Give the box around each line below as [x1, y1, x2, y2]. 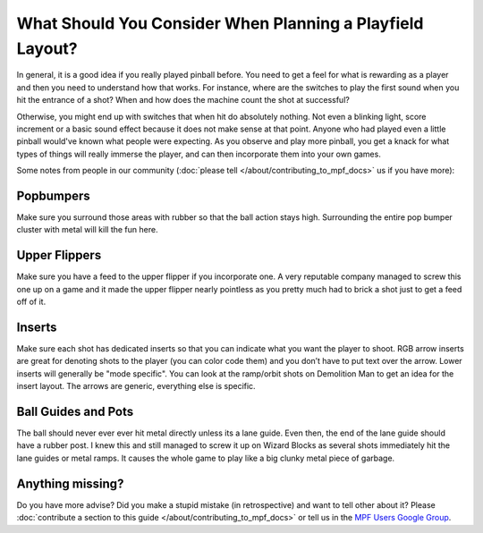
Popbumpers [16, 188, 91, 203]
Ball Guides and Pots [16, 403, 134, 419]
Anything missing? [16, 476, 124, 491]
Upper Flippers [16, 248, 102, 263]
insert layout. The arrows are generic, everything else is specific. [16, 381, 256, 392]
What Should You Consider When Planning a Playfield [16, 13, 424, 33]
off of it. [16, 296, 47, 308]
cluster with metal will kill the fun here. [16, 224, 158, 235]
